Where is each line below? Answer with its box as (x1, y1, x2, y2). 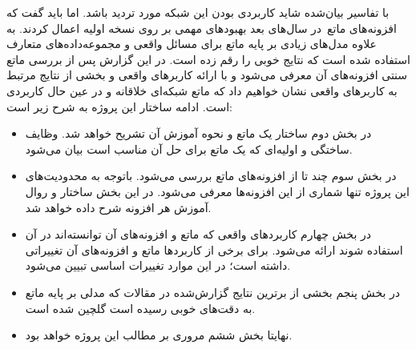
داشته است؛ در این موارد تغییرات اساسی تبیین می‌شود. (25, 257, 291, 274)
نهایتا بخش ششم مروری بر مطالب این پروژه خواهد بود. (25, 327, 293, 343)
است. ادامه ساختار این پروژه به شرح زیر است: (6, 98, 232, 114)
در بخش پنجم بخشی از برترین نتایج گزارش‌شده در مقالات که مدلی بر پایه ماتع (25, 283, 400, 300)
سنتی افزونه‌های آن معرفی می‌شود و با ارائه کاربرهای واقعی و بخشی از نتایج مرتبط (6, 66, 408, 83)
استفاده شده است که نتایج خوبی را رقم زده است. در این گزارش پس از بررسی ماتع (6, 50, 410, 67)
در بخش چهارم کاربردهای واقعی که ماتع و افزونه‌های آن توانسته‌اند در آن (25, 226, 371, 243)
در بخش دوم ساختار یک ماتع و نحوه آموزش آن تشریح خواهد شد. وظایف (25, 125, 372, 142)
